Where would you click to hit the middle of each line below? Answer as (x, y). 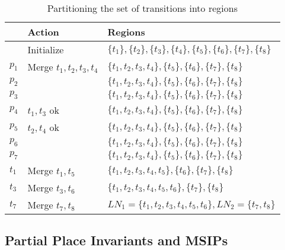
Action (43, 32)
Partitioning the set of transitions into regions (142, 8)
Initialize (46, 49)
